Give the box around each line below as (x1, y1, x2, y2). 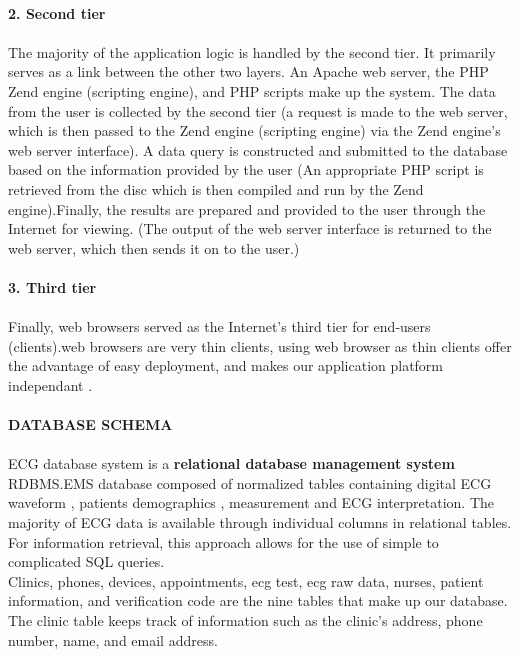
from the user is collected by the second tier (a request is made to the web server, (8, 100, 508, 121)
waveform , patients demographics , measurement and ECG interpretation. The (8, 492, 495, 513)
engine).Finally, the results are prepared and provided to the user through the (8, 198, 486, 219)
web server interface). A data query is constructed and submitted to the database (8, 139, 508, 160)
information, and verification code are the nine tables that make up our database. (8, 590, 508, 611)
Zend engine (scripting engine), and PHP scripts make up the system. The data (8, 80, 496, 101)
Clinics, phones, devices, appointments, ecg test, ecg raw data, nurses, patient (8, 570, 484, 591)
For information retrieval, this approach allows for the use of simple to (8, 531, 439, 552)
